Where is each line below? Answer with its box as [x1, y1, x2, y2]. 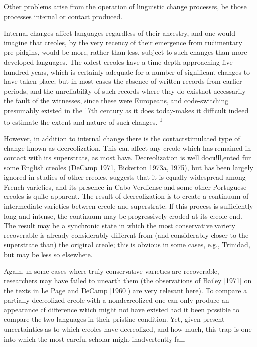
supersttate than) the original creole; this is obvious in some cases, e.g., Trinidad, [4, 239, 250, 250]
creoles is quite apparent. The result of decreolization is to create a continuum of [4, 191, 249, 201]
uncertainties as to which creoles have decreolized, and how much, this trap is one [4, 324, 252, 334]
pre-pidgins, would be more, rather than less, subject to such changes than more [4, 47, 247, 57]
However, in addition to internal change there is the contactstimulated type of [4, 133, 240, 143]
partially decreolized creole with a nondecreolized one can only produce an [4, 295, 229, 305]
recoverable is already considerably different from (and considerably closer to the [4, 230, 249, 240]
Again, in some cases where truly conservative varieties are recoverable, [4, 266, 219, 276]
